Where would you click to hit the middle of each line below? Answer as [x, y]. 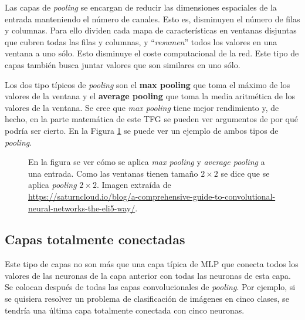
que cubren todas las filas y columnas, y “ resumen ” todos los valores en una [141, 41]
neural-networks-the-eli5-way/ [82, 208]
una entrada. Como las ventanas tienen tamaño [113, 173]
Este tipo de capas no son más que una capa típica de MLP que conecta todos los [152, 264]
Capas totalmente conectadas [95, 239]
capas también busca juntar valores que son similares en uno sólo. [123, 64]
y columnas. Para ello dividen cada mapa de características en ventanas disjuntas [151, 30]
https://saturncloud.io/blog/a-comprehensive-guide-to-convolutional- [152, 196]
